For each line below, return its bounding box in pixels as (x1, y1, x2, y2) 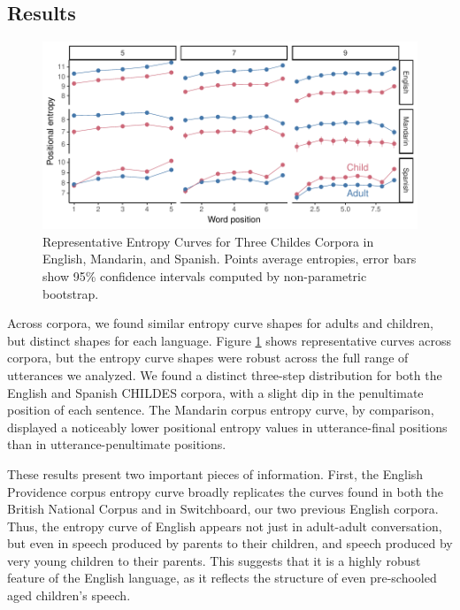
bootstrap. (42, 284, 99, 302)
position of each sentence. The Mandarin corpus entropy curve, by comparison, (7, 400, 434, 419)
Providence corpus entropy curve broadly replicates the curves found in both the (7, 482, 444, 500)
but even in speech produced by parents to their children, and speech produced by (7, 534, 453, 553)
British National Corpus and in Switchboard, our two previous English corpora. (7, 499, 439, 518)
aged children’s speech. (7, 586, 131, 605)
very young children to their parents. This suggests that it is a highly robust (7, 551, 421, 569)
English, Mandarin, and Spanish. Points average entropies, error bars (42, 249, 417, 268)
